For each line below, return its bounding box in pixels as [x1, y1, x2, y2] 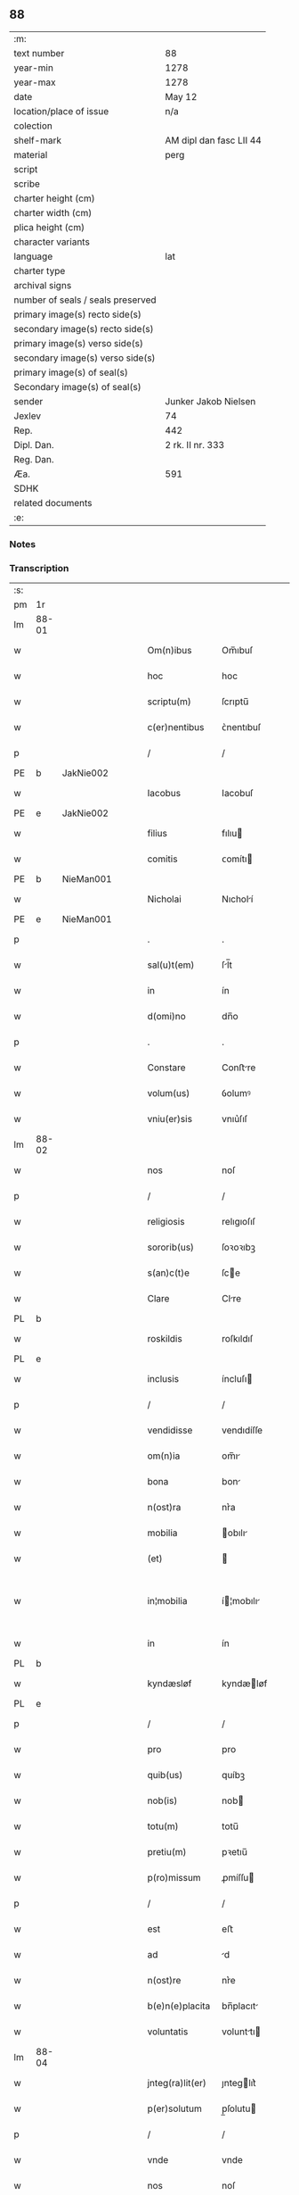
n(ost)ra [147, 1501, 182, 1514]
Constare [147, 1061, 186, 1074]
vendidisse [147, 1424, 193, 1436]
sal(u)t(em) [147, 959, 195, 971]
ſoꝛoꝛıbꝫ [222, 1241, 256, 1253]
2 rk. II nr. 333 [165, 438, 225, 451]
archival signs [13, 279, 72, 291]
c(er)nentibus [147, 721, 205, 734]
